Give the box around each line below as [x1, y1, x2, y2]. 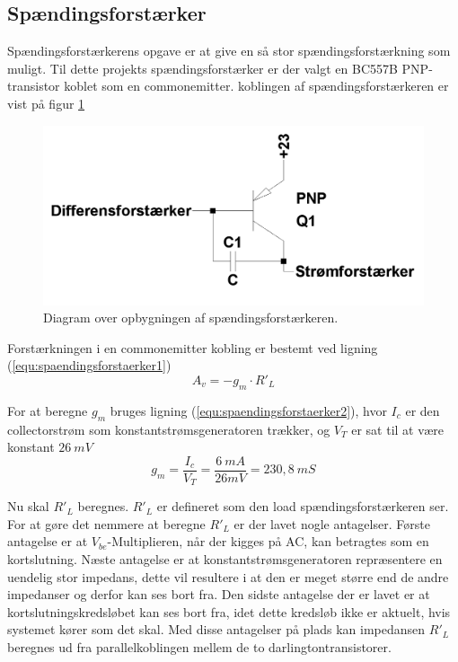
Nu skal [7, 497, 49, 516]
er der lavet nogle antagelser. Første [233, 514, 430, 533]
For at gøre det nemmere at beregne [7, 514, 206, 533]
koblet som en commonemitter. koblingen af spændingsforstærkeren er [64, 76, 449, 95]
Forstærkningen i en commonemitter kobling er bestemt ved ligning [7, 338, 378, 357]
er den [405, 401, 440, 419]
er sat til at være [351, 419, 445, 438]
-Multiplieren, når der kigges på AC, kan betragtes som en [107, 532, 429, 551]
